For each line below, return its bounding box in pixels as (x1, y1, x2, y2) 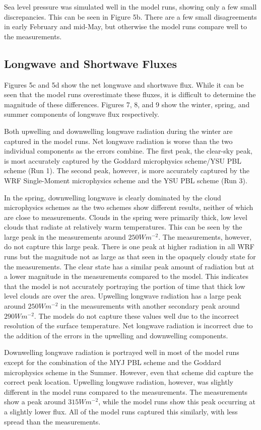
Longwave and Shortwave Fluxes (4, 55, 177, 71)
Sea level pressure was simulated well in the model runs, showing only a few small (4, 2, 257, 12)
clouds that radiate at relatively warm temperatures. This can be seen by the (4, 222, 242, 232)
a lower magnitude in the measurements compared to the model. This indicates (4, 271, 248, 281)
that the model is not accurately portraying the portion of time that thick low (4, 280, 245, 291)
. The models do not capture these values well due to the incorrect (34, 310, 239, 321)
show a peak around (4, 396, 66, 407)
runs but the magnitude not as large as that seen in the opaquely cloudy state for (4, 251, 256, 262)
